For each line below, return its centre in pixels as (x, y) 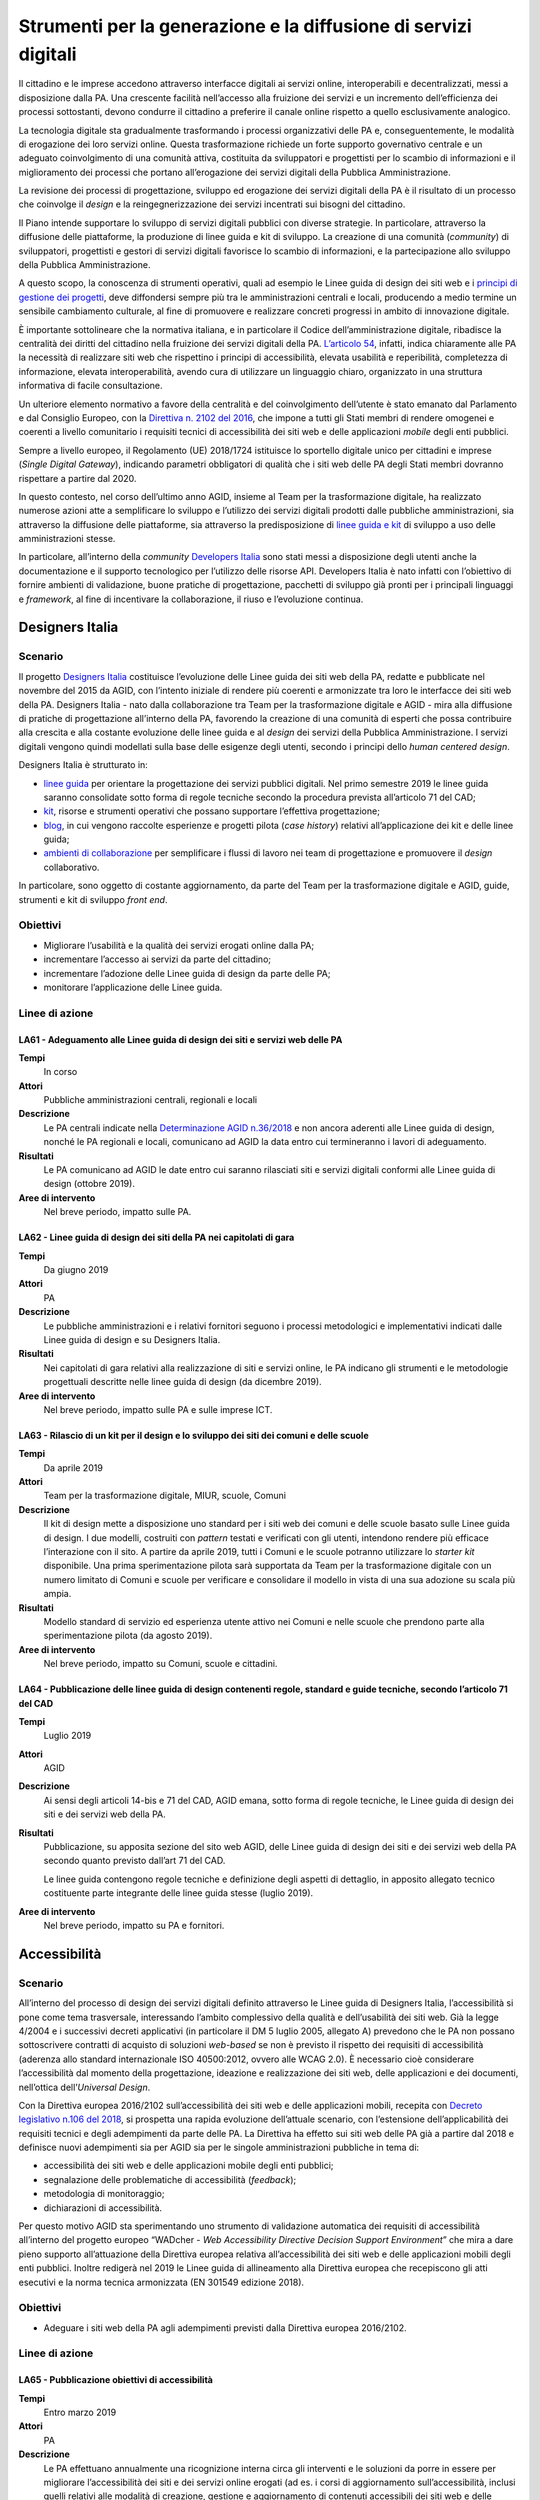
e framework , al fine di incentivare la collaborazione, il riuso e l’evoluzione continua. (191, 599)
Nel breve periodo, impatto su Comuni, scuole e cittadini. (160, 1664)
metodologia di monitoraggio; (104, 2194)
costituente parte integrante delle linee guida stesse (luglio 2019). (178, 1893)
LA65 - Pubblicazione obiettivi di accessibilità (116, 2380)
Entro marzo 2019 (80, 2412)
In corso (60, 1072)
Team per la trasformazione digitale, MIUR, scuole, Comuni (165, 1496)
